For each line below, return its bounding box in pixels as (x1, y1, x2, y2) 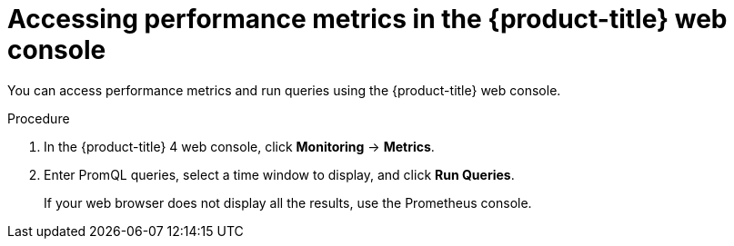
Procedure (7, 110, 70, 126)
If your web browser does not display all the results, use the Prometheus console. (44, 194, 532, 211)
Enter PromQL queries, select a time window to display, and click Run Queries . (44, 166, 515, 182)
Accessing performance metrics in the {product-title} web (7, 4, 728, 34)
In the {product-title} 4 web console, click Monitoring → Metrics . (44, 138, 435, 154)
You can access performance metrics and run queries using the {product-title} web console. (7, 82, 561, 98)
